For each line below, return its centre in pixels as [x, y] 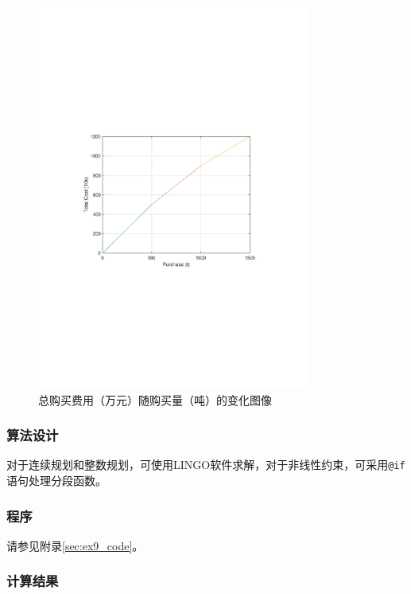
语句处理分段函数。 [56, 480]
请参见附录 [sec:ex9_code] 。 [75, 545]
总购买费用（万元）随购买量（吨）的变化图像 [155, 399]
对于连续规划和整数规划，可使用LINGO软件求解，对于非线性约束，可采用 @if [206, 465]
